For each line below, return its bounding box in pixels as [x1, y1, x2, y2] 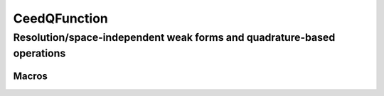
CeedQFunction [13, 11, 108, 26]
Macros [13, 71, 48, 83]
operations [13, 47, 66, 60]
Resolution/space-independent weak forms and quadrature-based [13, 31, 336, 44]
